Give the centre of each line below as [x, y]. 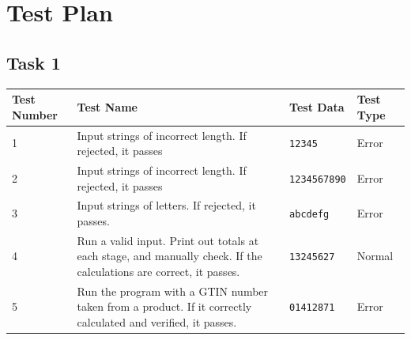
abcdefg [309, 215]
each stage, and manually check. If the [170, 256]
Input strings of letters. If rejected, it [166, 205]
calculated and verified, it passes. [157, 322]
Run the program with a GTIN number [173, 291]
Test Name [107, 106]
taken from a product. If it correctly [164, 306]
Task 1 [34, 62]
